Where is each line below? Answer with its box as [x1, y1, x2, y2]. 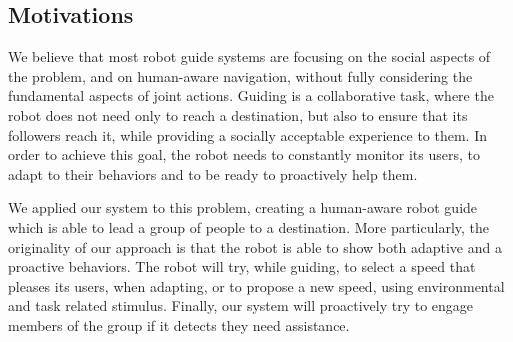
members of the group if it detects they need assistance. [8, 314, 350, 335]
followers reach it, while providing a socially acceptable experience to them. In [8, 124, 488, 145]
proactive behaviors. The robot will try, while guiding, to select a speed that [8, 256, 476, 277]
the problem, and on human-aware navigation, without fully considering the [8, 65, 473, 86]
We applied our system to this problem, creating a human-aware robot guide [8, 197, 478, 218]
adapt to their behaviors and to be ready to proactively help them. [8, 163, 418, 184]
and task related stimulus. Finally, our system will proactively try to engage [8, 295, 474, 316]
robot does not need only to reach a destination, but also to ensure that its [8, 104, 468, 125]
